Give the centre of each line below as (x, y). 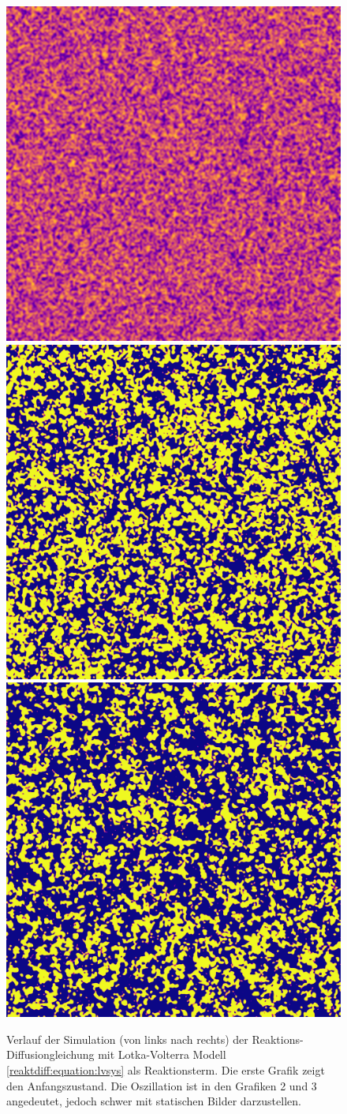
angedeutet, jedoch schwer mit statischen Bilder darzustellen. (154, 1101)
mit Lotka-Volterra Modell (162, 1054)
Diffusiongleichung (50, 1054)
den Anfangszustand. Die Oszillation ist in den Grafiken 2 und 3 (162, 1085)
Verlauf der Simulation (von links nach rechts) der (127, 1039)
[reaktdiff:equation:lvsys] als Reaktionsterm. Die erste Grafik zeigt (166, 1069)
